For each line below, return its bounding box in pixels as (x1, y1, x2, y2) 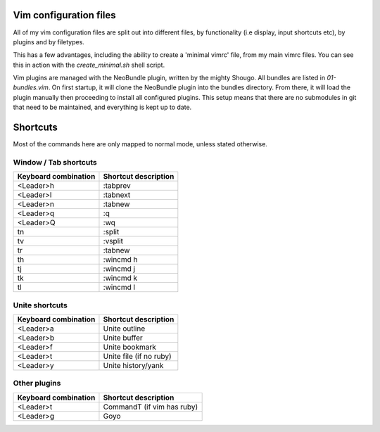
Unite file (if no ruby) (103, 352, 172, 362)
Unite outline (103, 324, 146, 333)
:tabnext (103, 190, 131, 200)
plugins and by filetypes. (13, 37, 84, 46)
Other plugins (13, 379, 61, 388)
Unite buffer (103, 333, 144, 343)
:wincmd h (103, 255, 138, 265)
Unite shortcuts (13, 300, 68, 310)
